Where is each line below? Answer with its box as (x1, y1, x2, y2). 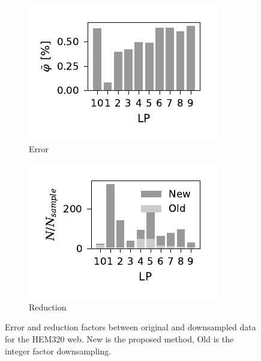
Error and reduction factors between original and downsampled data (5, 321, 256, 333)
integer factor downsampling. (5, 344, 112, 357)
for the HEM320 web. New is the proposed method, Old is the (5, 332, 234, 345)
